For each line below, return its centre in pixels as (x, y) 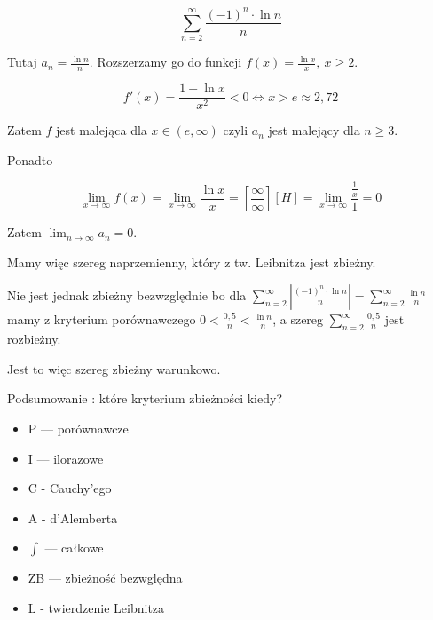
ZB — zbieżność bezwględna (105, 578)
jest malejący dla (314, 130)
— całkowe (74, 548)
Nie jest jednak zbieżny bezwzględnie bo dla (127, 295)
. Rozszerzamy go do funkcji (165, 62)
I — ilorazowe (66, 458)
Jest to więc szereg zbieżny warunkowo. (114, 368)
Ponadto (30, 159)
